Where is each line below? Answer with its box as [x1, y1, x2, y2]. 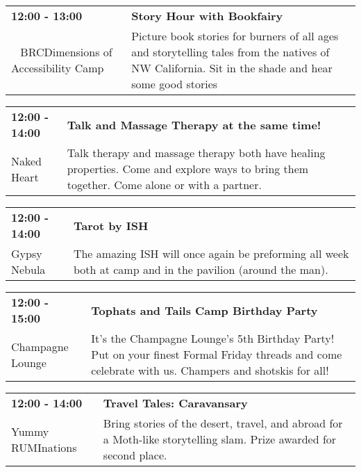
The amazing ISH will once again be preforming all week [73, 245, 349, 261]
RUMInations [11, 439, 77, 455]
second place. [103, 447, 167, 463]
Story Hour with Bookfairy [131, 8, 283, 24]
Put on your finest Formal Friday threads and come [91, 346, 342, 362]
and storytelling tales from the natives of [131, 44, 330, 60]
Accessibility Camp [11, 60, 104, 76]
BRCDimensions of [20, 44, 112, 60]
